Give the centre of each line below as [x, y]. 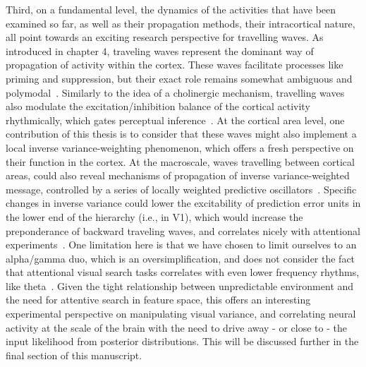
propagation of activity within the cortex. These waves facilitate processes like [175, 65]
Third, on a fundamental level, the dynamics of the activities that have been [171, 9]
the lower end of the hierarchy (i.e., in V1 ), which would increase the [154, 216]
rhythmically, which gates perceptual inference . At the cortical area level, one [175, 120]
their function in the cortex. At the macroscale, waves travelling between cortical [180, 161]
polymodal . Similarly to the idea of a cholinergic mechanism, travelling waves [175, 92]
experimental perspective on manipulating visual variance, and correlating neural [181, 314]
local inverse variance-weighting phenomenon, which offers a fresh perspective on [180, 147]
